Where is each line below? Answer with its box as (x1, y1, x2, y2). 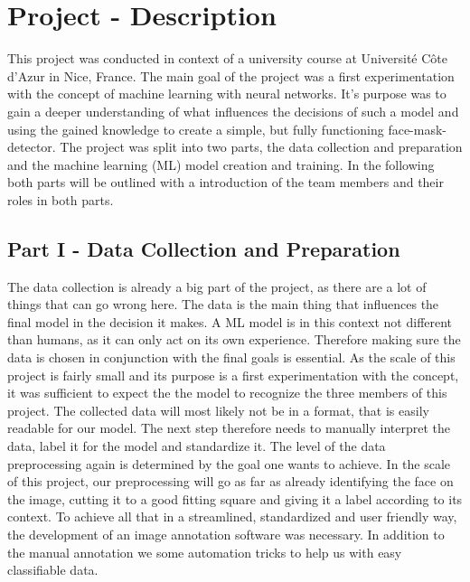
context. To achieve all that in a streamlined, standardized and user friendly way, (7, 507, 457, 526)
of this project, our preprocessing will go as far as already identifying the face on (7, 472, 454, 491)
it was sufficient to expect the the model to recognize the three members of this (7, 383, 447, 402)
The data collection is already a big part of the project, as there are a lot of (7, 277, 427, 296)
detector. (7, 137, 56, 156)
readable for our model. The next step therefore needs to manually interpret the (7, 418, 451, 437)
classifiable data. (7, 560, 99, 579)
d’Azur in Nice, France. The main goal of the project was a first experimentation (7, 66, 455, 85)
